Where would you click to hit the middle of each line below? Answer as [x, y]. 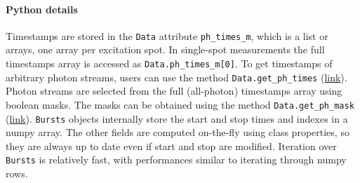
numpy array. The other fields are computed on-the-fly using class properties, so [178, 132]
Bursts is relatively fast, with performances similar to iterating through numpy [176, 160]
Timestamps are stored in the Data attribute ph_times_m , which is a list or [167, 35]
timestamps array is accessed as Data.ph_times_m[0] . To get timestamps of [169, 63]
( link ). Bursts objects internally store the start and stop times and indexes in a [177, 118]
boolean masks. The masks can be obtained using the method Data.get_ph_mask [180, 104]
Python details [42, 9]
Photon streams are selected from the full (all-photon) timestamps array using [174, 91]
